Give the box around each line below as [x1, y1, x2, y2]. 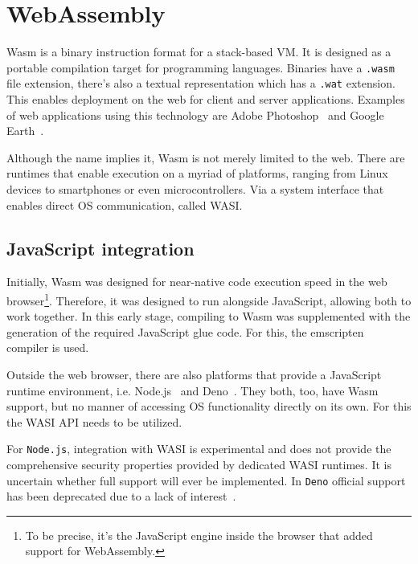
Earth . [6, 122, 44, 139]
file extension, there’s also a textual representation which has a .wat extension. [6, 75, 395, 92]
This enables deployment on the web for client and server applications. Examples [6, 91, 405, 108]
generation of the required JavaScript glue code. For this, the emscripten [6, 323, 364, 340]
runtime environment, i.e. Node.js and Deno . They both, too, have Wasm [6, 382, 379, 398]
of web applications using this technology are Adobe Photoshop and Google [6, 106, 384, 123]
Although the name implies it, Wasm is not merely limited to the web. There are [6, 149, 405, 166]
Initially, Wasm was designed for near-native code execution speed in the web [6, 273, 387, 290]
